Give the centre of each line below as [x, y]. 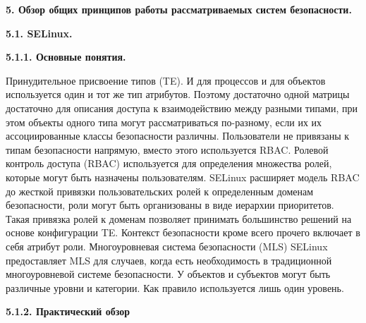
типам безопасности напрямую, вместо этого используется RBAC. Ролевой [167, 149]
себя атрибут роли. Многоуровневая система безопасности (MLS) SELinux [167, 246]
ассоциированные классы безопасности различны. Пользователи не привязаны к [178, 136]
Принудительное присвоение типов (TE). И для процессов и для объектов [166, 80]
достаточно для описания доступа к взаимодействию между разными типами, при [182, 108]
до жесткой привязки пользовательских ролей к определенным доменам [160, 191]
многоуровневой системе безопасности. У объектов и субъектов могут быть [168, 274]
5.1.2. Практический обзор [68, 311]
